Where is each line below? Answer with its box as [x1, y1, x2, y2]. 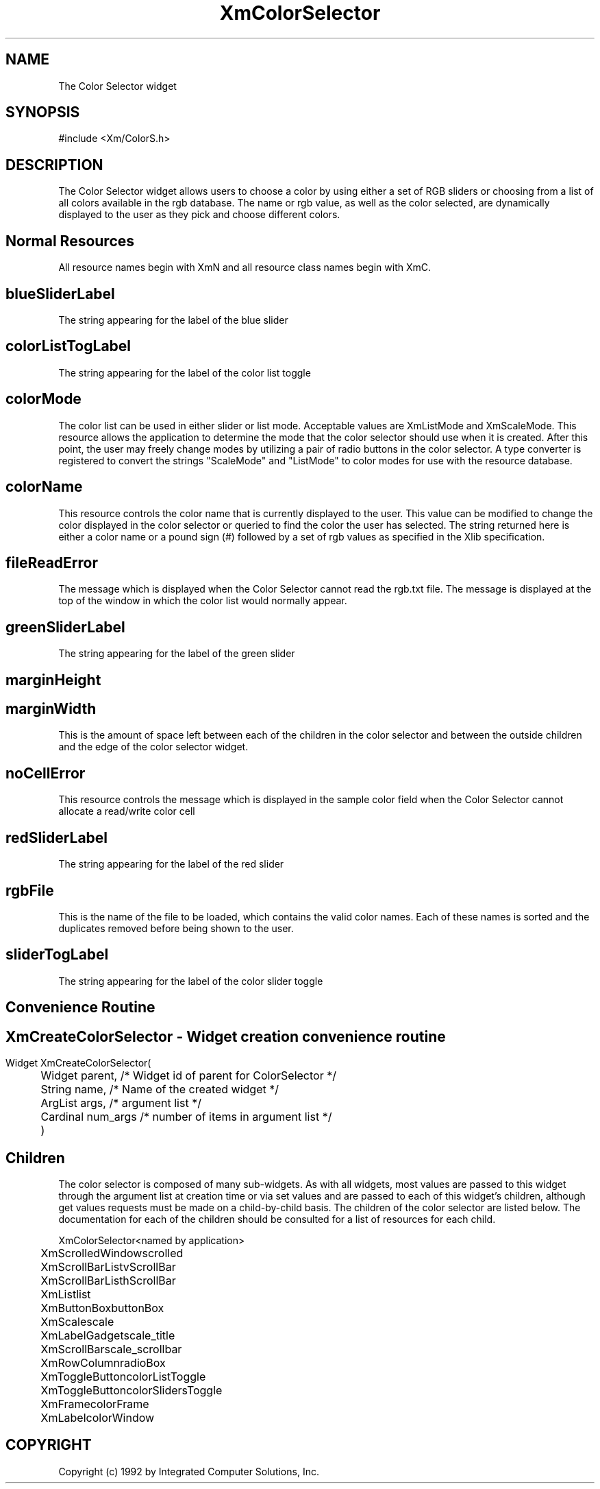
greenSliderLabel [5, 618, 125, 636]
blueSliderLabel [5, 285, 115, 302]
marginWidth [5, 700, 97, 718]
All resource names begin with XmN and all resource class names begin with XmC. [58, 261, 432, 274]
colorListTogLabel [5, 337, 132, 355]
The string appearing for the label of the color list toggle [58, 366, 311, 379]
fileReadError [5, 553, 99, 571]
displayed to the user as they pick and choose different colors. [58, 209, 340, 221]
